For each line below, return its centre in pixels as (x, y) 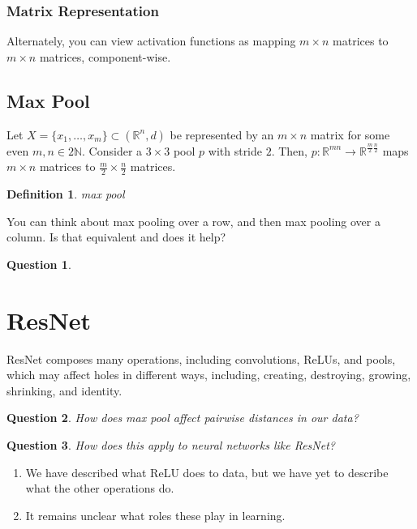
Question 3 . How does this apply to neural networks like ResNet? (171, 444)
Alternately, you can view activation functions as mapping (151, 41)
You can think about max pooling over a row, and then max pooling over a (193, 221)
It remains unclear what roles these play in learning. (155, 515)
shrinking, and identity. (64, 390)
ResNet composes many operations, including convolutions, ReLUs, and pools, (201, 358)
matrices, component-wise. (105, 56)
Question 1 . (39, 264)
